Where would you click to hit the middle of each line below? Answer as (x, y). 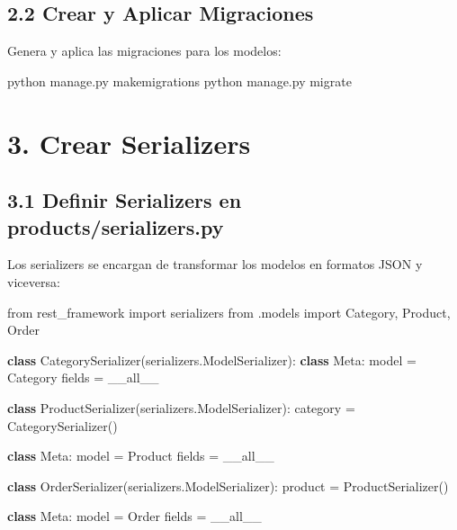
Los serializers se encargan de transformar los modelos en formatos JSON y (215, 264)
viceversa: (34, 281)
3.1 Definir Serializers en (125, 200)
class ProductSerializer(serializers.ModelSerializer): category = (181, 407)
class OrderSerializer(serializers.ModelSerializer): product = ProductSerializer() (228, 485)
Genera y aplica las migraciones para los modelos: (144, 51)
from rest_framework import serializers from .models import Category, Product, (229, 312)
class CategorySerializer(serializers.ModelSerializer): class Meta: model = (212, 359)
